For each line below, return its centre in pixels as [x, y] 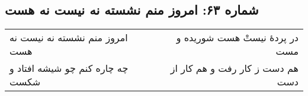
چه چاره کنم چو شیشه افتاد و [69, 68]
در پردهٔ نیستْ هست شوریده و [237, 38]
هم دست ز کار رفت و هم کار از [234, 68]
